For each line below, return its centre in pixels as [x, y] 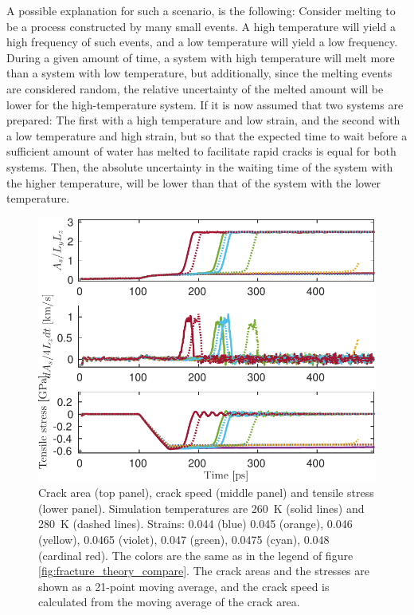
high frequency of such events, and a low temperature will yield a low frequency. [202, 42]
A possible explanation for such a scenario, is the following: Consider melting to [201, 10]
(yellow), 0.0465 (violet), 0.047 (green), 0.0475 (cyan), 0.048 [184, 540]
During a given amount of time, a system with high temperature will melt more [201, 57]
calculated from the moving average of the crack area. [169, 602]
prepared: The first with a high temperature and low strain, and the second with [203, 120]
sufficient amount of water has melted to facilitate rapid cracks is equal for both [201, 151]
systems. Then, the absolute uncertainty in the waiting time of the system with [200, 166]
